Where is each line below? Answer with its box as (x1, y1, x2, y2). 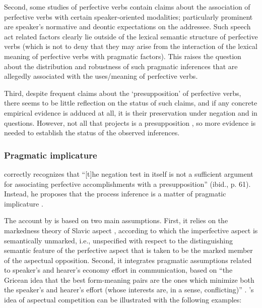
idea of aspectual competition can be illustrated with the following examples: (4, 294, 242, 305)
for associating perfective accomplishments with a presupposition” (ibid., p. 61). (4, 178, 251, 189)
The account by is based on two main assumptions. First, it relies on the (4, 215, 228, 226)
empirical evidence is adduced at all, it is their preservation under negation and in (4, 107, 257, 118)
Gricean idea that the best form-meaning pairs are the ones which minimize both (4, 274, 254, 285)
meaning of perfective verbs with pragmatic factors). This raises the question (4, 50, 241, 61)
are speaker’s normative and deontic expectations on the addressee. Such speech (4, 21, 251, 32)
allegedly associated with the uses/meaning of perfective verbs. (4, 71, 198, 81)
